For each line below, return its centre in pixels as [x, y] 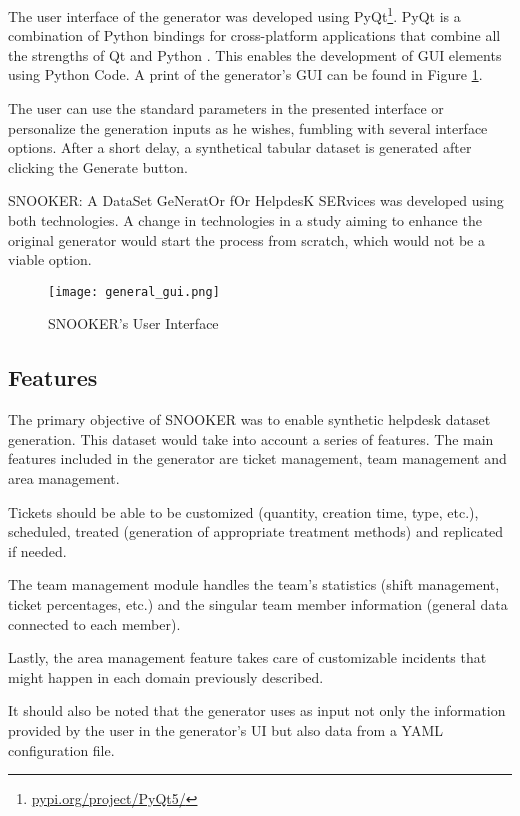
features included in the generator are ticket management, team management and [257, 458]
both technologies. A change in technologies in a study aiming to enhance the [245, 220]
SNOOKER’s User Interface [133, 323]
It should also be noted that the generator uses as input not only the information [257, 710]
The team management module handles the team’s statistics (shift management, [254, 584]
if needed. [37, 550]
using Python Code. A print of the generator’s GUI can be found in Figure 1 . [245, 74]
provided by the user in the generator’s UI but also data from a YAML [226, 729]
